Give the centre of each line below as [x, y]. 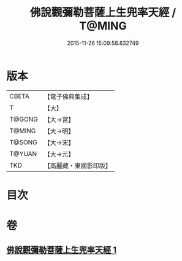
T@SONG [24, 142]
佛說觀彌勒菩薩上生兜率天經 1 [62, 250]
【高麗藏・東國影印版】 [78, 165]
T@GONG [24, 119]
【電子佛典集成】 [68, 96]
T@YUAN [23, 154]
